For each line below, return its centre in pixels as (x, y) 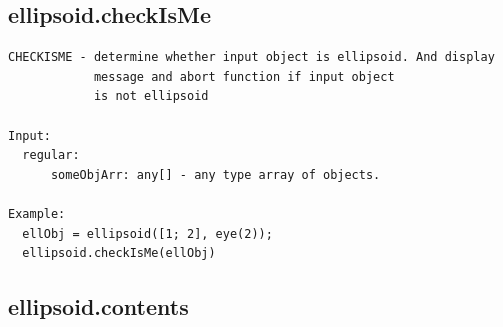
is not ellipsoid (151, 96)
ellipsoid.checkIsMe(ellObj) (119, 253)
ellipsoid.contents (98, 306)
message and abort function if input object (244, 76)
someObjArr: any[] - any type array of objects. (215, 174)
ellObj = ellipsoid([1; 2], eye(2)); (147, 233)
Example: (37, 213)
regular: (51, 155)
